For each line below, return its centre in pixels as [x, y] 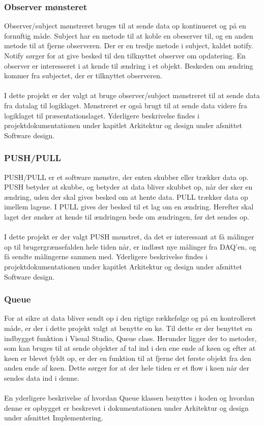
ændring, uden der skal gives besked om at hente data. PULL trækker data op [126, 196]
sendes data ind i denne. [42, 377]
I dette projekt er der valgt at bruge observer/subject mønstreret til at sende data [132, 95]
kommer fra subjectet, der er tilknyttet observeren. [83, 75]
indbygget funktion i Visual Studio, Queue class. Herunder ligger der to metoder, [130, 338]
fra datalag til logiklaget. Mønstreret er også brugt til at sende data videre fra [126, 105]
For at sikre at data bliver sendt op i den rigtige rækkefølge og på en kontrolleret [130, 318]
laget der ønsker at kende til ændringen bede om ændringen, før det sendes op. [127, 216]
